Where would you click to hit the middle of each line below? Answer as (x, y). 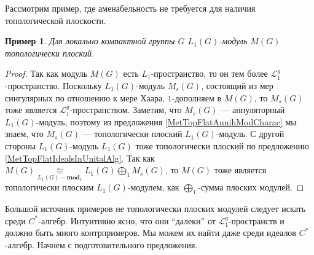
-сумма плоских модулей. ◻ (251, 187)
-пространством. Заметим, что (126, 110)
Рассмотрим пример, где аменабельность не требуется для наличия (130, 8)
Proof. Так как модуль (46, 73)
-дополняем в (197, 97)
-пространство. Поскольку (53, 85)
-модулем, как (153, 187)
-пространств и (256, 220)
